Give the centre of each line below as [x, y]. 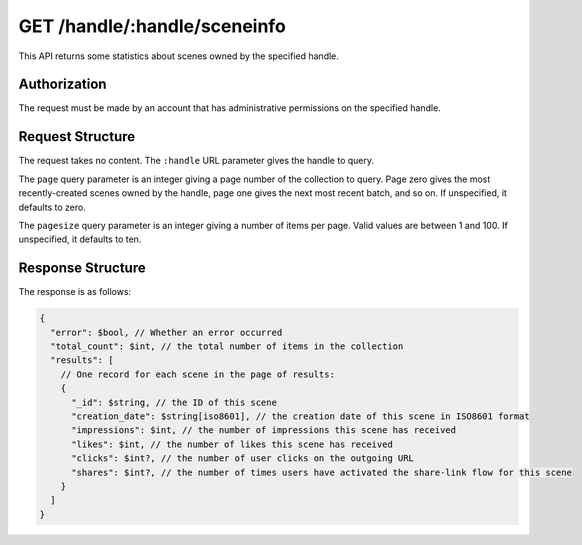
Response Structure [82, 268]
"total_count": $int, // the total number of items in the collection [227, 346]
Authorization [62, 84]
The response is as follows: [75, 292]
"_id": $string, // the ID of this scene [174, 402]
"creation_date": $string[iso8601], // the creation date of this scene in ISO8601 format [300, 416]
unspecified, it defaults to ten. [80, 239]
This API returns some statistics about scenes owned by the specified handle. [179, 56]
